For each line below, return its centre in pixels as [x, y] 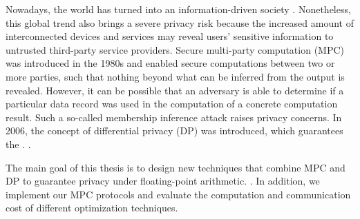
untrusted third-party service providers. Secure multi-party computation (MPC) [175, 49]
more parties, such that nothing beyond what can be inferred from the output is [175, 76]
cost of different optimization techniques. [92, 208]
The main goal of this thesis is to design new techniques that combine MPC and [176, 167]
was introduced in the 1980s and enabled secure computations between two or [170, 63]
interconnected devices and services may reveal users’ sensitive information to [170, 36]
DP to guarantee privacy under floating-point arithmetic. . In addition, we [163, 181]
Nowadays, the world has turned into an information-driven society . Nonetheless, [178, 9]
